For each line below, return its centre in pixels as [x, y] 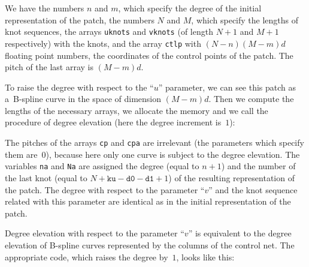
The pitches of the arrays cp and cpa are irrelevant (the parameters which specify [154, 142]
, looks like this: [205, 256]
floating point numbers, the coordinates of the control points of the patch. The [149, 55]
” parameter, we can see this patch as [227, 87]
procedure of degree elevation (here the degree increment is [113, 122]
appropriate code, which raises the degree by [87, 256]
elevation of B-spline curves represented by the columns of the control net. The [150, 244]
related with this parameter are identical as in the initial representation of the [148, 201]
